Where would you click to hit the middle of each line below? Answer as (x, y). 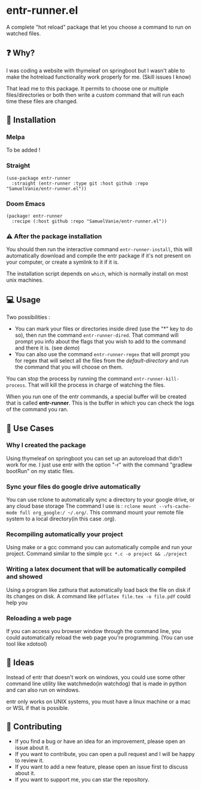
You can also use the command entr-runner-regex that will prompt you (102, 354)
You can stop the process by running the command (69, 379)
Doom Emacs (26, 203)
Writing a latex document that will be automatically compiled (96, 569)
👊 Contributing (34, 727)
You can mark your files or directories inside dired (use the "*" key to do (104, 329)
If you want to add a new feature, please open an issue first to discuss (101, 767)
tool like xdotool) (27, 644)
